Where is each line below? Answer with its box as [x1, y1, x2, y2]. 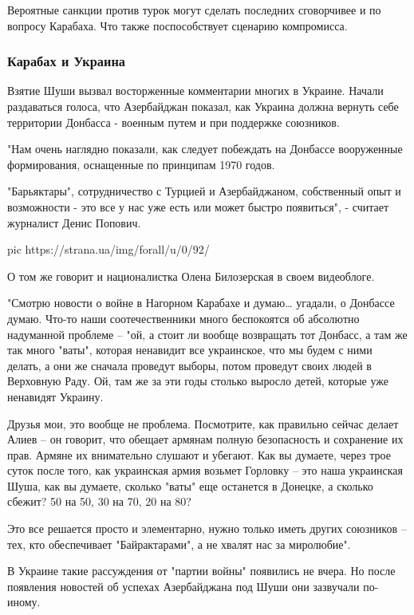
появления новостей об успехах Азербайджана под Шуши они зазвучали [7, 578, 360, 594]
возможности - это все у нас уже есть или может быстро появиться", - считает [7, 198, 389, 215]
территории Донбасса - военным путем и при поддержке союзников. [7, 113, 340, 130]
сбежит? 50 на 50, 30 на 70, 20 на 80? [7, 493, 191, 510]
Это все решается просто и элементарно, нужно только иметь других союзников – [7, 520, 407, 537]
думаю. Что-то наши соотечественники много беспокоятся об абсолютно [7, 309, 360, 326]
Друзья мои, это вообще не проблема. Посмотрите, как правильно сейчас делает [7, 415, 399, 432]
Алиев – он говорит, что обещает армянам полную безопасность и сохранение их [7, 431, 404, 447]
